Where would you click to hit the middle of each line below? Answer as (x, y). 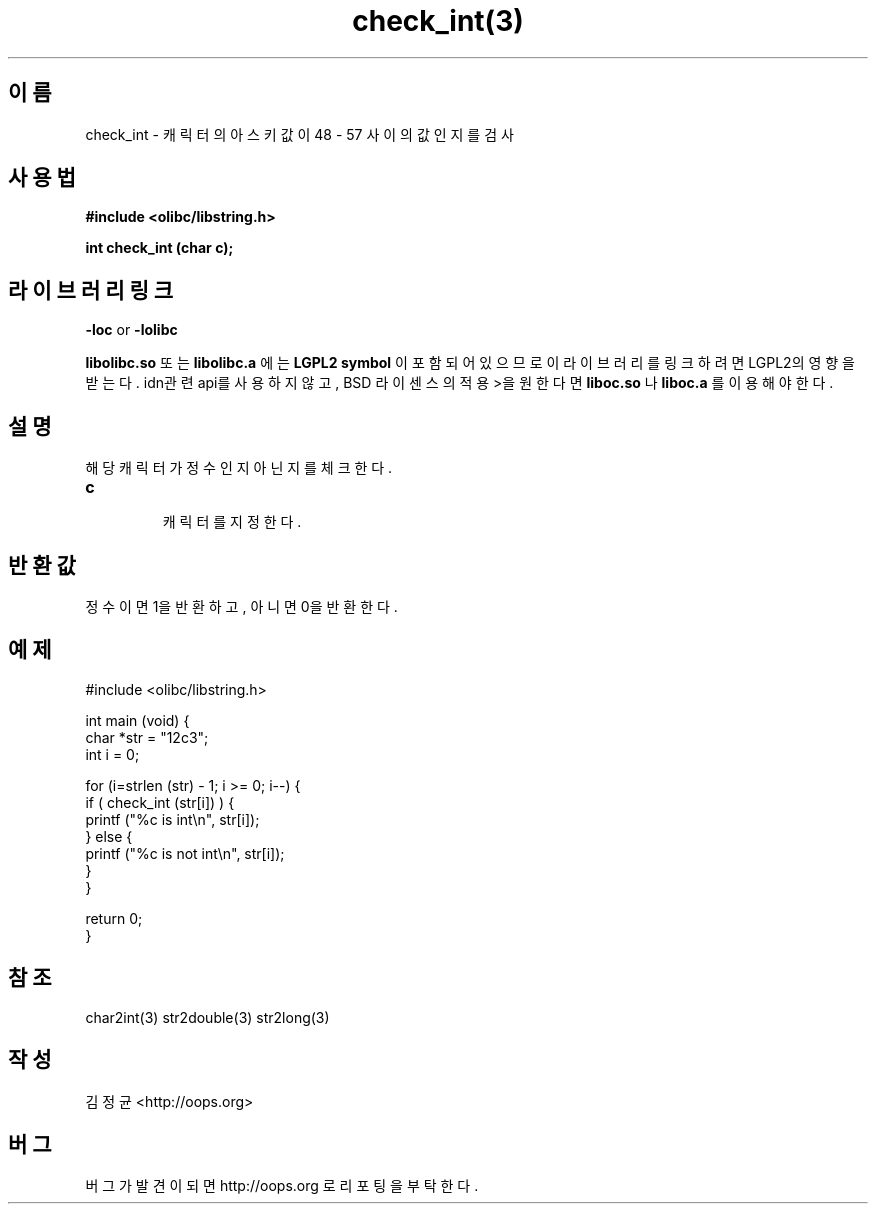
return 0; (114, 918)
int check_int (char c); (159, 248)
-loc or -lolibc (131, 330)
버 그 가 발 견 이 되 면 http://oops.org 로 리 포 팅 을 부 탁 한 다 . (282, 1186)
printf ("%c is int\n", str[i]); (172, 819)
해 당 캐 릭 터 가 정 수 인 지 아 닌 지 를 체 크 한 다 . (239, 468)
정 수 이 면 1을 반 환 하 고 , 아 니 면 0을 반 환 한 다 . (241, 606)
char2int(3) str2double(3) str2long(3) (207, 1017)
